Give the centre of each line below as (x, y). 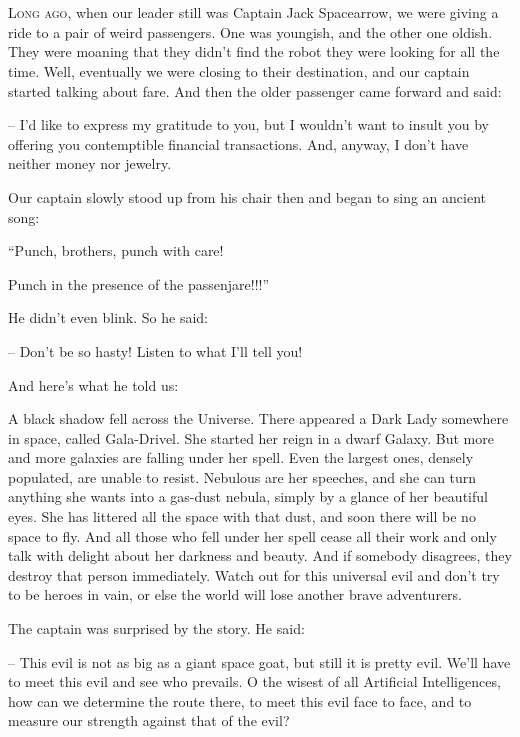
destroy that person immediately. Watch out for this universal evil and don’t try (254, 574)
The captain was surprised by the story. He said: (156, 628)
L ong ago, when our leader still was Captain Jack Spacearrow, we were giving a (253, 12)
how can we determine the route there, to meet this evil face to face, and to (240, 700)
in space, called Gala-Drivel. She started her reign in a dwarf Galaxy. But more (251, 437)
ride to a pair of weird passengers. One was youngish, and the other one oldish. (250, 31)
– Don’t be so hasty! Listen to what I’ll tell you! (155, 350)
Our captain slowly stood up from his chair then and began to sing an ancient (247, 196)
